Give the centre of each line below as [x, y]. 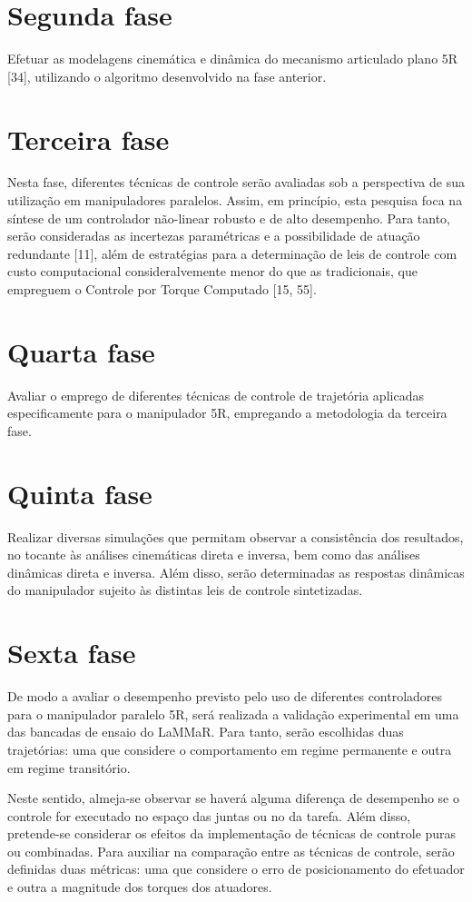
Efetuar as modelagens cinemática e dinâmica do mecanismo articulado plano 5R [233, 59]
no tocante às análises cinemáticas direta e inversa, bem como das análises [214, 555]
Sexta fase [72, 653]
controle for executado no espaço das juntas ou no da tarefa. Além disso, [209, 815]
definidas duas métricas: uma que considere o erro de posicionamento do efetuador [236, 869]
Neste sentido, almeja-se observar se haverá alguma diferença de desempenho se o [233, 798]
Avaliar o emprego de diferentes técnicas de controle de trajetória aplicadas [216, 395]
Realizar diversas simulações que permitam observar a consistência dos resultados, [236, 536]
